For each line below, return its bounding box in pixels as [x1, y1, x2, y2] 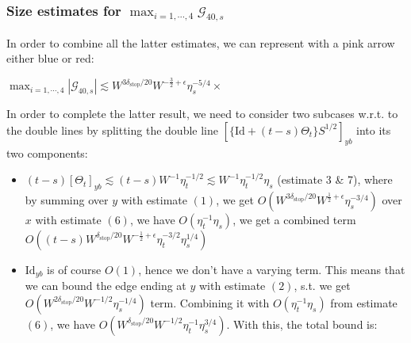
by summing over [25, 191, 109, 208]
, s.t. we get [294, 277, 351, 294]
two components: [6, 144, 88, 161]
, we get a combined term [232, 211, 356, 227]
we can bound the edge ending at [25, 277, 186, 294]
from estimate [330, 294, 398, 311]
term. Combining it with [150, 294, 270, 311]
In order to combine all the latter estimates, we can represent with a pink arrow [6, 34, 395, 51]
